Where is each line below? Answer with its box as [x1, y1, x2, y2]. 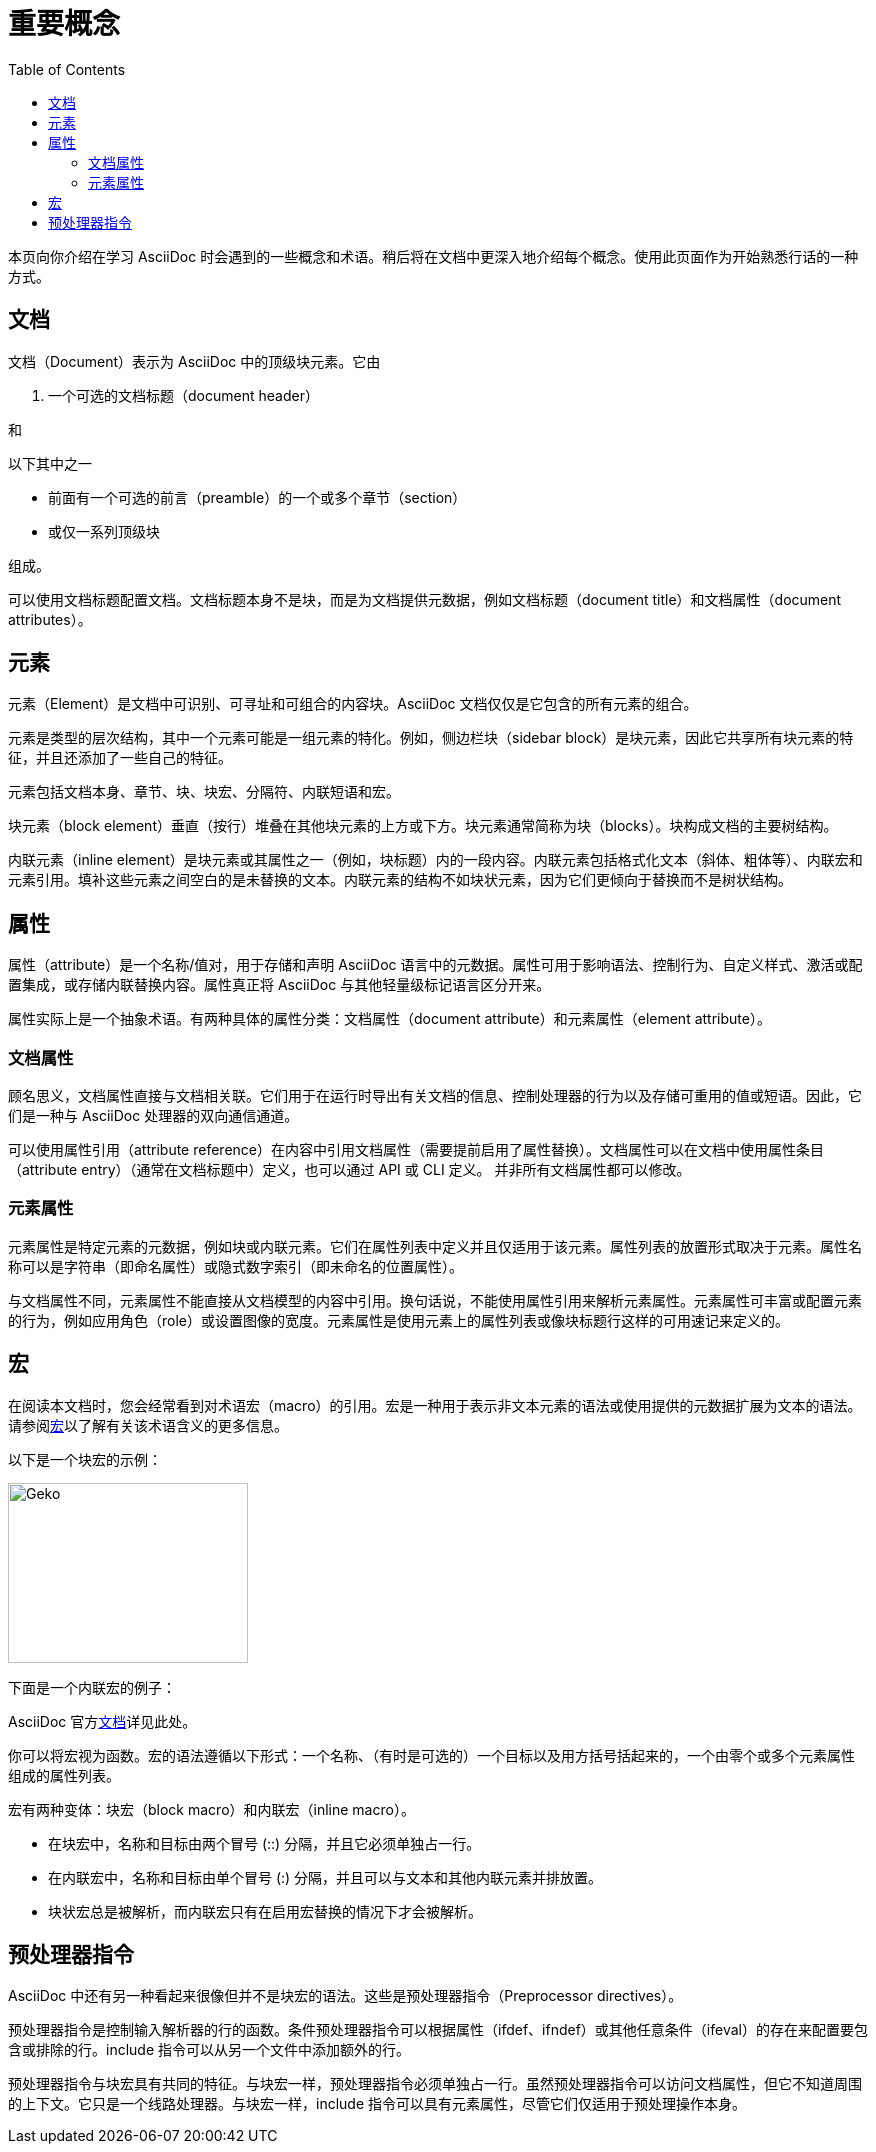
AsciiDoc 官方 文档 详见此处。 [8, 1712, 197, 1730]
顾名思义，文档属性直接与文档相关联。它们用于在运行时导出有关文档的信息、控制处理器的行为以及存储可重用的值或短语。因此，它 [8, 1087, 862, 1105]
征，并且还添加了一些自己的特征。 [8, 749, 232, 767]
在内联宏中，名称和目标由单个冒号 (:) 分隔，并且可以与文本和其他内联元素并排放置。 [48, 1868, 603, 1886]
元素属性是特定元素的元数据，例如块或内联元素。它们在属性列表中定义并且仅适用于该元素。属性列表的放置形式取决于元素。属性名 [8, 1237, 862, 1255]
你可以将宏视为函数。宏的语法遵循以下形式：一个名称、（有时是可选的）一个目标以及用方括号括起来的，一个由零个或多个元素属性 [8, 1746, 855, 1764]
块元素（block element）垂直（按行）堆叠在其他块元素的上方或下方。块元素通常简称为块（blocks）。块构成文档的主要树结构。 [8, 817, 838, 835]
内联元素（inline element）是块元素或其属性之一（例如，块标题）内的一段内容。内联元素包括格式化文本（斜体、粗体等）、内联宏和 [8, 851, 863, 869]
